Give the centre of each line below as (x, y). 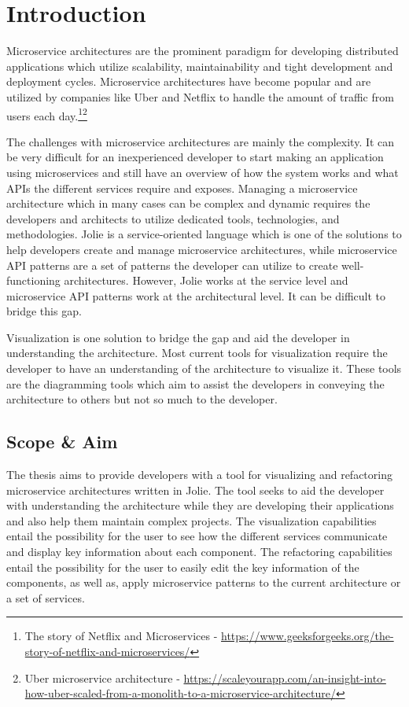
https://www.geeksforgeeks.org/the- (308, 636)
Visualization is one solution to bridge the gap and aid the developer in (178, 337)
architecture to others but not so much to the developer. (142, 399)
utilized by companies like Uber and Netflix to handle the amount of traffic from (200, 96)
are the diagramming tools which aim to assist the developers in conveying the (195, 383)
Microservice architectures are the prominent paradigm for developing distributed (203, 51)
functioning (33, 280)
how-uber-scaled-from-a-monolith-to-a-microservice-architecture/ (180, 693)
